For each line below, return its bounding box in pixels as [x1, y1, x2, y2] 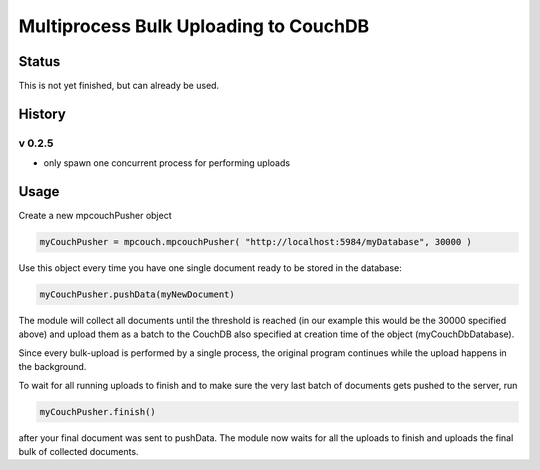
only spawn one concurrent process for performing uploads [43, 157, 290, 169]
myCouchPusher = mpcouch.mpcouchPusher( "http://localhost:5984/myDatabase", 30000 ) [39, 236, 472, 248]
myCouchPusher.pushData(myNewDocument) [39, 289, 235, 300]
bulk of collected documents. [18, 445, 139, 457]
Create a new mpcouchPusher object [18, 210, 172, 222]
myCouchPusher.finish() [39, 406, 157, 417]
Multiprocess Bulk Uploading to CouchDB [18, 15, 370, 37]
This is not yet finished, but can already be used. [18, 80, 220, 92]
